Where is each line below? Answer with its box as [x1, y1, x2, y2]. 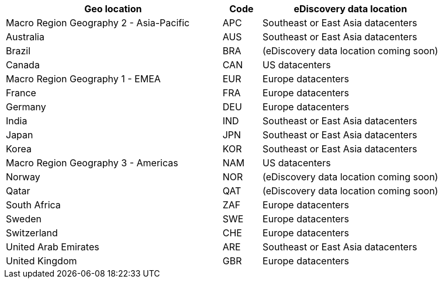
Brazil [6, 45, 31, 57]
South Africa [6, 199, 61, 211]
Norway [6, 171, 40, 183]
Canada [6, 59, 40, 71]
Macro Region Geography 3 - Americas [6, 157, 178, 169]
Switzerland [6, 227, 58, 239]
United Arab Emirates [6, 241, 99, 253]
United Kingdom [6, 255, 77, 267]
